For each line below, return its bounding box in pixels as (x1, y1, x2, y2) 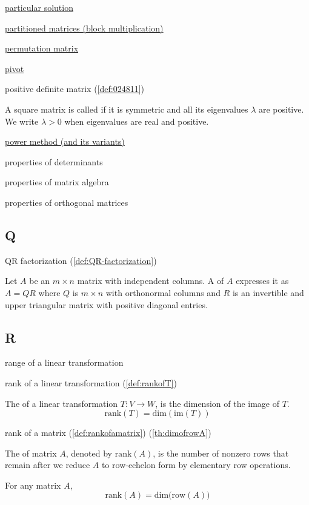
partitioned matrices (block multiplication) (5, 21, 164, 34)
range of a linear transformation (5, 356, 124, 369)
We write (5, 114, 39, 127)
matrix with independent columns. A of (77, 274, 224, 287)
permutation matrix (5, 42, 79, 54)
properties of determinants (5, 155, 103, 168)
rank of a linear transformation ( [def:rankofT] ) (5, 376, 177, 389)
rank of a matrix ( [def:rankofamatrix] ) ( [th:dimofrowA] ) (5, 426, 211, 439)
